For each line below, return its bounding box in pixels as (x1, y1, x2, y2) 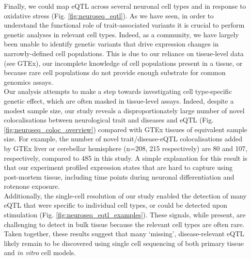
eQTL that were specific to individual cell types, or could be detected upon (4, 200, 227, 210)
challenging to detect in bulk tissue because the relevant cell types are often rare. (4, 219, 245, 229)
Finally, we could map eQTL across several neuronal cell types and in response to (4, 1, 246, 11)
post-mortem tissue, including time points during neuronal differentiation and (4, 171, 235, 182)
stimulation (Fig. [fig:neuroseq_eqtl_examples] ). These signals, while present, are (4, 210, 246, 220)
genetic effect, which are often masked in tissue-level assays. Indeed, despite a (4, 95, 234, 106)
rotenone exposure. (4, 181, 60, 191)
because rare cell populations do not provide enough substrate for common (4, 67, 226, 77)
